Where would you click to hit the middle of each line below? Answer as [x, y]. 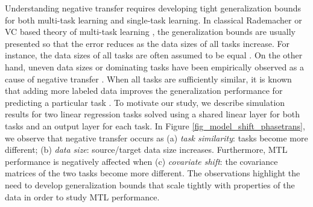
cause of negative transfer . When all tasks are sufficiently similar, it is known [148, 79]
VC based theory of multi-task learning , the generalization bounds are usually [150, 32]
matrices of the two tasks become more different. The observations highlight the [153, 173]
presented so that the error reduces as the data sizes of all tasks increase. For [147, 43]
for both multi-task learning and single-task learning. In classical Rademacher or [153, 20]
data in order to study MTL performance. [82, 196]
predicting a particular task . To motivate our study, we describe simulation [145, 102]
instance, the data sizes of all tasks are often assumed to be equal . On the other [154, 55]
